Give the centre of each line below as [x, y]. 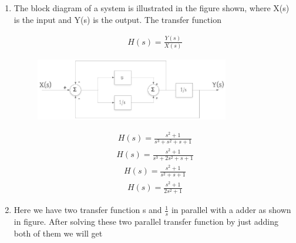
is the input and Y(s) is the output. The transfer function [117, 19]
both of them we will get [58, 233]
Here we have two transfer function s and [88, 210]
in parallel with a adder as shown [231, 210]
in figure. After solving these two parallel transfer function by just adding [146, 222]
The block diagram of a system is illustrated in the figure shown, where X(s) [152, 8]
